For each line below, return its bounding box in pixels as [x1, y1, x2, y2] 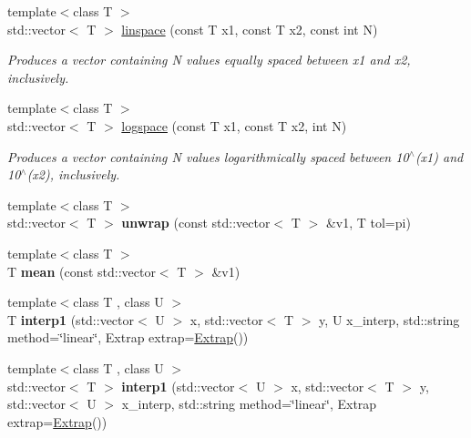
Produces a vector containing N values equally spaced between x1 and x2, [7, 50, 411, 69]
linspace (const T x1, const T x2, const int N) [121, 19, 378, 38]
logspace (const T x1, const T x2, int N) [121, 116, 347, 135]
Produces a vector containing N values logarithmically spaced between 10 [7, 147, 409, 166]
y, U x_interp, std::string [319, 310, 460, 329]
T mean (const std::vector [7, 261, 156, 280]
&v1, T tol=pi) [325, 213, 411, 232]
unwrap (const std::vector [121, 213, 271, 232]
